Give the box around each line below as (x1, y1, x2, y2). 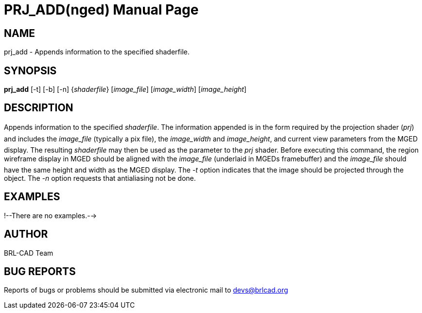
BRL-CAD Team (4, 248, 53, 257)
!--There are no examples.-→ (4, 211, 97, 220)
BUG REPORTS (4, 265, 76, 278)
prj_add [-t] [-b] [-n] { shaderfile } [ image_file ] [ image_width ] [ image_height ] (4, 85, 246, 94)
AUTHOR (4, 228, 48, 241)
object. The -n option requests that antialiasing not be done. (4, 174, 196, 182)
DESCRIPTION (4, 102, 73, 114)
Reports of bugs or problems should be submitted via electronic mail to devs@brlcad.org (4, 286, 288, 295)
